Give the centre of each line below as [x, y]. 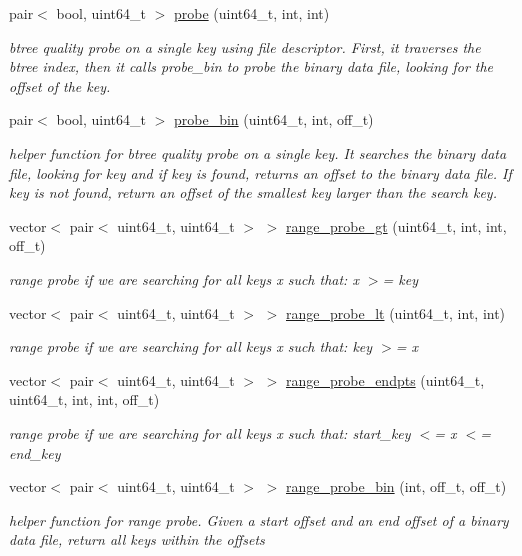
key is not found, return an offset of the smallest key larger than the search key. [253, 192]
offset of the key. [60, 85]
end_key [35, 452]
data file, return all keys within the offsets [137, 539]
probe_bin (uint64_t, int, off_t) [273, 119]
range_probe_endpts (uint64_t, [385, 379]
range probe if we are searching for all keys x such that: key [191, 346]
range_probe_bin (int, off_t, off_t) [396, 486]
